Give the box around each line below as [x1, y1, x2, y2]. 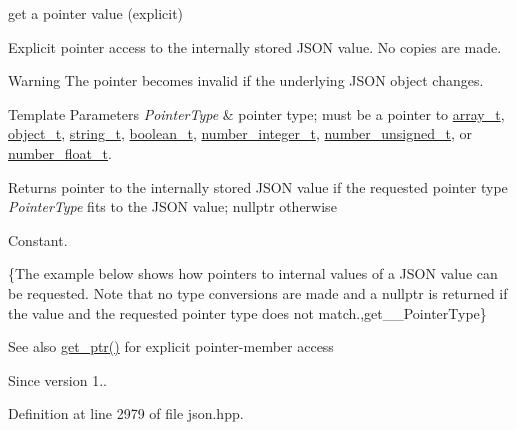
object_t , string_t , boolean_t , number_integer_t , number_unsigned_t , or [8, 123, 473, 144]
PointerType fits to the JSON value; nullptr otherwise [8, 196, 337, 217]
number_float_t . [8, 142, 112, 163]
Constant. [8, 229, 68, 250]
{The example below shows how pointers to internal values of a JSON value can [8, 263, 498, 284]
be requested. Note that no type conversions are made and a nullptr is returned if [8, 282, 508, 303]
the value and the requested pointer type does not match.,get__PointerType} [8, 302, 487, 323]
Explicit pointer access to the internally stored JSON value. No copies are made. [8, 36, 502, 57]
